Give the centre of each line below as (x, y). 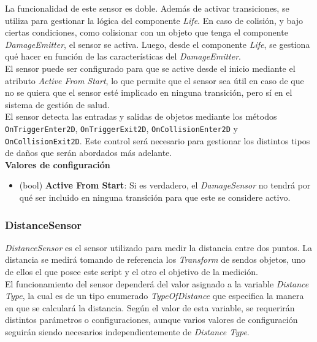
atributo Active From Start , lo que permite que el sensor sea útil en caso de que (155, 80)
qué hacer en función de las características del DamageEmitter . (123, 56)
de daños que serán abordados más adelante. (89, 153)
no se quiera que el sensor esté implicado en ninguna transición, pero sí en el (149, 92)
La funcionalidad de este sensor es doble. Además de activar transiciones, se (147, 8)
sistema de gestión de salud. (57, 104)
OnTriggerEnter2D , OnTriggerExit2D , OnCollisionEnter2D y (121, 128)
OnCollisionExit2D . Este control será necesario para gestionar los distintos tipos (158, 140)
